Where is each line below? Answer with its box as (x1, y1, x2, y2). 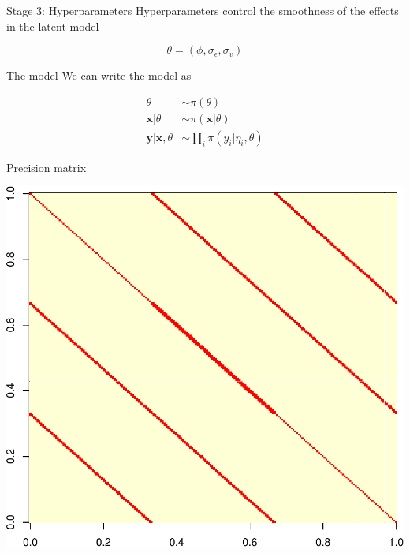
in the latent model (6, 17, 99, 34)
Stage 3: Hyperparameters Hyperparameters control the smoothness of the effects (6, 2, 399, 18)
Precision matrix (6, 159, 87, 175)
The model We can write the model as (6, 67, 192, 84)
